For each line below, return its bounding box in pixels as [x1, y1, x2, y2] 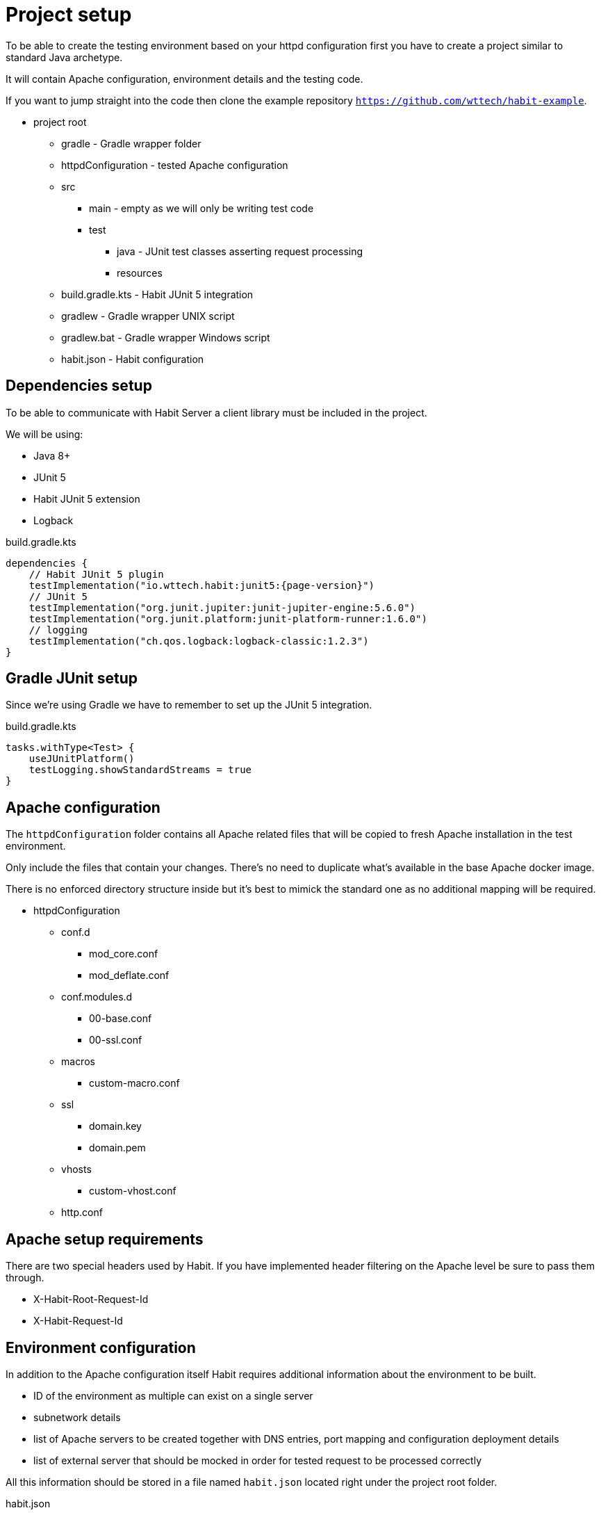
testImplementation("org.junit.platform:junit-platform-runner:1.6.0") [28, 613, 427, 624]
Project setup [6, 3, 132, 26]
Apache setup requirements [6, 1230, 204, 1248]
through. [6, 1272, 44, 1284]
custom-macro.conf [89, 1077, 180, 1089]
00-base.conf [89, 1012, 152, 1025]
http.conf [61, 1206, 103, 1219]
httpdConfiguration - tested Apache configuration [61, 159, 288, 171]
